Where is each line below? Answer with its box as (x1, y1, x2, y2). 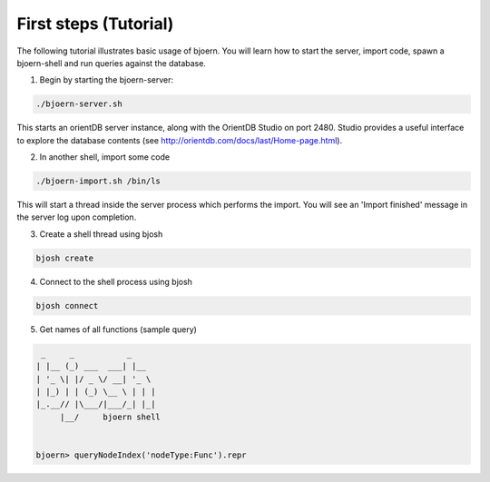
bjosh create (35, 252, 94, 263)
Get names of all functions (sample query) (39, 323, 197, 335)
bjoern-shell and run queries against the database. (16, 57, 206, 68)
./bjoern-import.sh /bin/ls (35, 176, 161, 186)
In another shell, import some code (39, 152, 171, 162)
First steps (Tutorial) (16, 14, 174, 34)
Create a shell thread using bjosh (39, 228, 163, 240)
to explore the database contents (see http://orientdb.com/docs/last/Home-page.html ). (16, 134, 343, 145)
